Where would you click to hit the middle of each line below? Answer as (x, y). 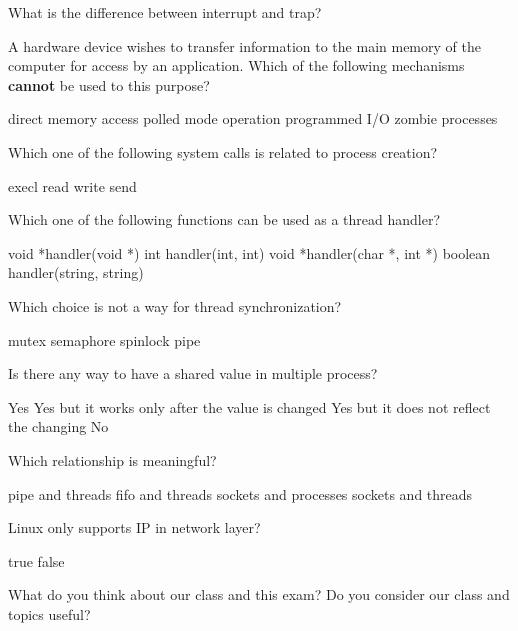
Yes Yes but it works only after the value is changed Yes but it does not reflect (249, 406)
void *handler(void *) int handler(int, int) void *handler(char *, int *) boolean (249, 252)
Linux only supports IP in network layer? (134, 527)
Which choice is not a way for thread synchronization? (175, 305)
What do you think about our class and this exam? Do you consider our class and (259, 594)
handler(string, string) (76, 272)
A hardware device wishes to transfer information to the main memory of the (244, 45)
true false (36, 560)
